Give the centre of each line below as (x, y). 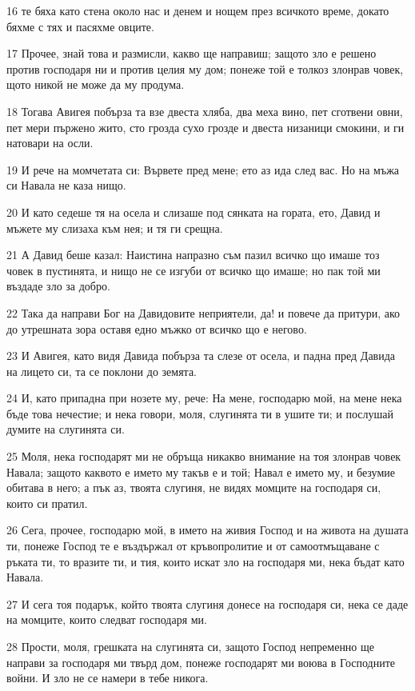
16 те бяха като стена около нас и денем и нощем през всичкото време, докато (198, 10)
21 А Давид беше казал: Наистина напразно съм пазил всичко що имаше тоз (193, 255)
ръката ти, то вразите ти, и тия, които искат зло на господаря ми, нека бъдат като (206, 561)
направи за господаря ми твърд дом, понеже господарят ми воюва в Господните (201, 662)
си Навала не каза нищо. (66, 185)
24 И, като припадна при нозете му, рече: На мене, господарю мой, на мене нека (204, 398)
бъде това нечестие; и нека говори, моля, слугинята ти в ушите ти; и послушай (200, 413)
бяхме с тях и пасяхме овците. (80, 26)
